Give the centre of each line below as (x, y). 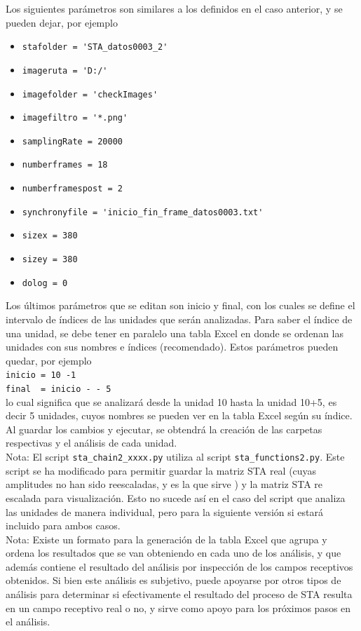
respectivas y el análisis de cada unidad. (91, 443)
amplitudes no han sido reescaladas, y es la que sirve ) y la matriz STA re (164, 484)
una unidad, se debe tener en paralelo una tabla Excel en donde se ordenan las (175, 333)
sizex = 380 (50, 236)
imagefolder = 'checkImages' (90, 94)
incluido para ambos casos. (63, 525)
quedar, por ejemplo (49, 360)
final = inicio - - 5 (59, 389)
